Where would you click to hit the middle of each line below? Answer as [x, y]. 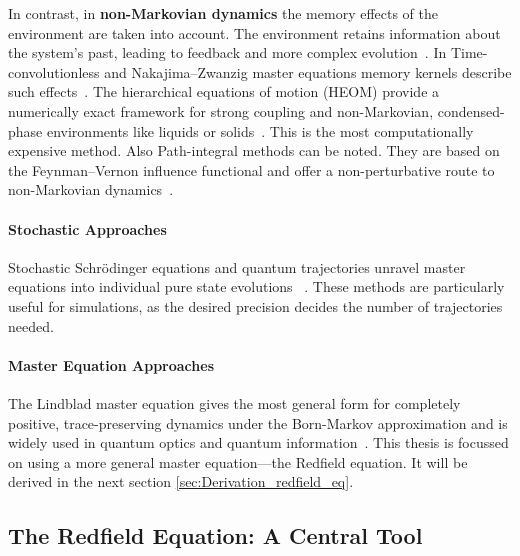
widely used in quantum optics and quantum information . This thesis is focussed [258, 442]
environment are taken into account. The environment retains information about [254, 32]
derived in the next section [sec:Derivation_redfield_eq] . [181, 481]
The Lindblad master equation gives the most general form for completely [234, 402]
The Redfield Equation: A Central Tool [215, 535]
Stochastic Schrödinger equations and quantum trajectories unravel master [237, 266]
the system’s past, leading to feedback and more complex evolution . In [227, 52]
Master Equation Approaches [111, 364]
